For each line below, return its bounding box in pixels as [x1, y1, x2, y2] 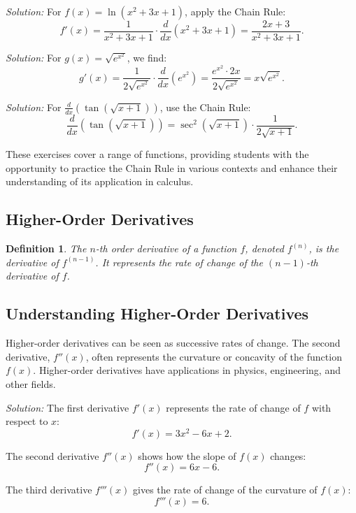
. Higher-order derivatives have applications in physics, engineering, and [33, 363, 341, 377]
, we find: [127, 50, 167, 65]
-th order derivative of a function [95, 241, 237, 256]
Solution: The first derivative [6, 400, 129, 414]
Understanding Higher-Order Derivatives [6, 303, 309, 324]
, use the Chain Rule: [159, 99, 251, 114]
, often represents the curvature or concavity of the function [85, 349, 342, 363]
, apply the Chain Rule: [185, 4, 286, 18]
